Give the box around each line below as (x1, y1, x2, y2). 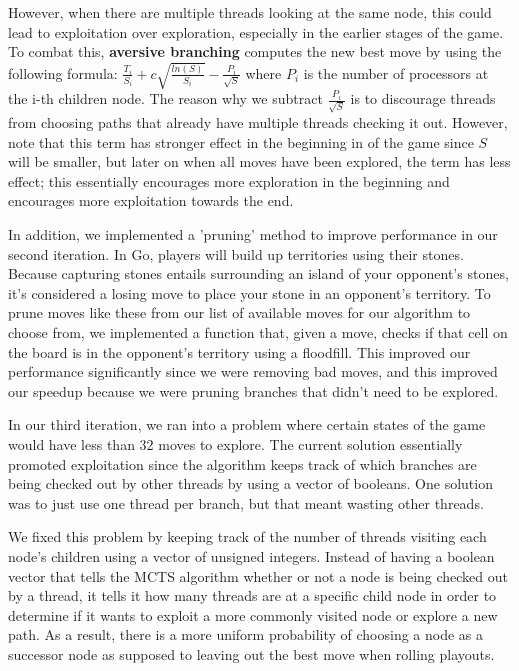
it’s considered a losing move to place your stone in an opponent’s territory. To (8, 282, 491, 303)
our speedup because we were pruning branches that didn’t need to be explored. (8, 380, 499, 401)
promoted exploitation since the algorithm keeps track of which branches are (8, 453, 477, 474)
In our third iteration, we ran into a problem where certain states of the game (8, 414, 486, 435)
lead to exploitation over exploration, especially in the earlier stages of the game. (8, 21, 504, 42)
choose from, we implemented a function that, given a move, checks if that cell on (8, 321, 508, 342)
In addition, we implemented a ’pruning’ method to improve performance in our (8, 224, 498, 244)
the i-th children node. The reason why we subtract (8, 88, 323, 109)
